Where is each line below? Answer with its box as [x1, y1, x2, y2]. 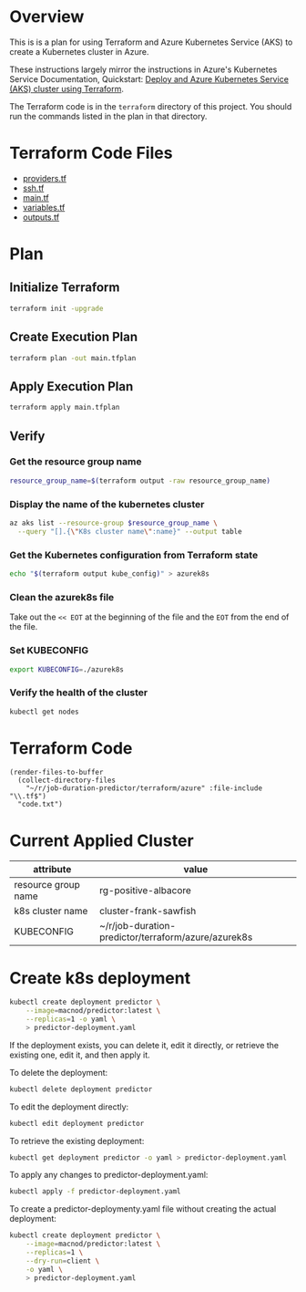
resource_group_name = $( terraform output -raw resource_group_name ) [9, 476, 271, 485]
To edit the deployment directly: [9, 1101, 129, 1112]
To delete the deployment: [9, 1067, 108, 1078]
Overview [9, 6, 85, 27]
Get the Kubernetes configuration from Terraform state [9, 548, 259, 561]
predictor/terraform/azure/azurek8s [99, 931, 253, 943]
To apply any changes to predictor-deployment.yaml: [9, 1170, 209, 1181]
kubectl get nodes [9, 707, 79, 716]
